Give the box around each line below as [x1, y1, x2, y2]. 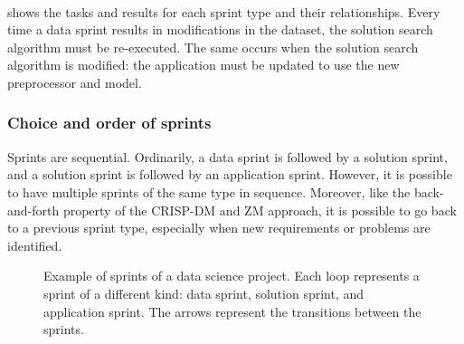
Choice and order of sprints [7, 111, 212, 134]
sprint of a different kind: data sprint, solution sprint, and [43, 283, 365, 302]
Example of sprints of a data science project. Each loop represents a [43, 266, 420, 285]
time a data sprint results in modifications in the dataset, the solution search [7, 20, 433, 39]
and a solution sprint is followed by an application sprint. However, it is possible [7, 165, 452, 184]
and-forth [7, 200, 60, 219]
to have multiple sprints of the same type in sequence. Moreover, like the [7, 182, 411, 201]
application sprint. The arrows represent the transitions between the [43, 301, 421, 320]
